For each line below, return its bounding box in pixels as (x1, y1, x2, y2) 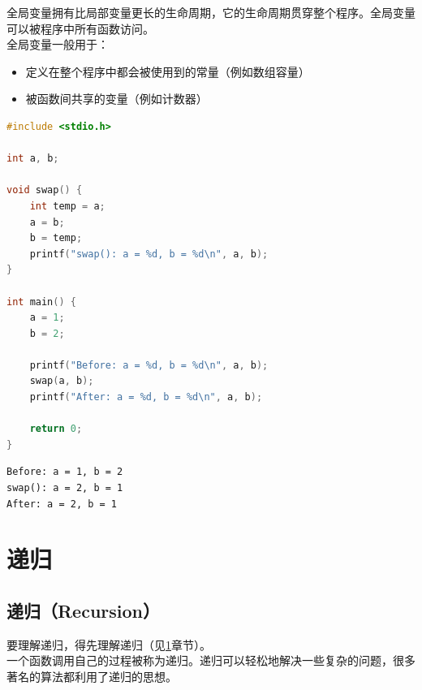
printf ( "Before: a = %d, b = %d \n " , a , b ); (29, 359, 269, 371)
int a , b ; (6, 153, 59, 165)
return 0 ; (29, 423, 83, 435)
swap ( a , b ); (29, 375, 94, 387)
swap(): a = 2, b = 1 (6, 482, 123, 494)
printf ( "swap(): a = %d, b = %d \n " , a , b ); (29, 248, 269, 260)
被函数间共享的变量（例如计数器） (25, 90, 208, 107)
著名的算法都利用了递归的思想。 (6, 667, 177, 684)
